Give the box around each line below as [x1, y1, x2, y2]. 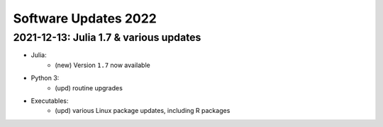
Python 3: [30, 74, 60, 83]
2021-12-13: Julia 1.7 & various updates [13, 31, 201, 44]
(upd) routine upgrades [55, 83, 123, 92]
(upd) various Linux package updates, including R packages [55, 107, 231, 115]
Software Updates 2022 [13, 11, 157, 26]
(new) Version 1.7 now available [55, 61, 150, 69]
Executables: [30, 96, 69, 105]
